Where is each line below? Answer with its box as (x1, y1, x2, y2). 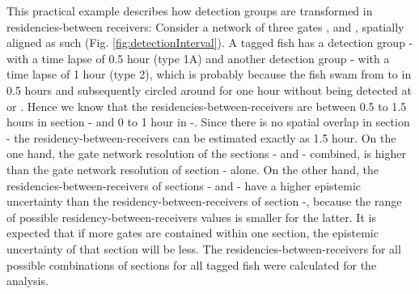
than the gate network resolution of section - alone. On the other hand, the (6, 160, 379, 177)
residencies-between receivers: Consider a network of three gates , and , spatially (6, 18, 404, 35)
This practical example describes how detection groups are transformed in (6, 2, 373, 19)
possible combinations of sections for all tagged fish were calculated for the (6, 256, 377, 273)
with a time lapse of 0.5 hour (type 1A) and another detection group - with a (6, 49, 390, 66)
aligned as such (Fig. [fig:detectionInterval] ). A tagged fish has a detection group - (6, 34, 413, 51)
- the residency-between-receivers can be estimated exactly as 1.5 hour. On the (6, 129, 396, 146)
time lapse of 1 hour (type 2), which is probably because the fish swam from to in (6, 66, 412, 83)
